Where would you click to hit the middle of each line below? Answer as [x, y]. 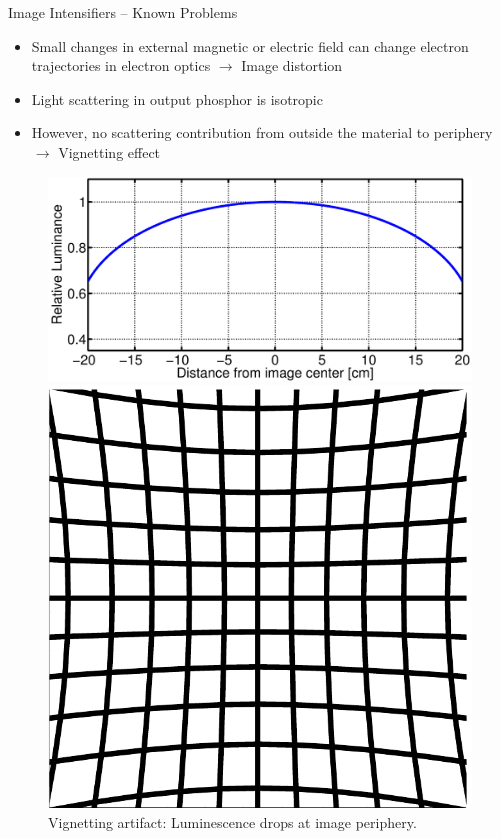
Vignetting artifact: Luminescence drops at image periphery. [232, 821]
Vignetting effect [109, 151]
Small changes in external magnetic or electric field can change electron [250, 45]
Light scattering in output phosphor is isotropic [177, 98]
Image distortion [292, 65]
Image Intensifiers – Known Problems [123, 12]
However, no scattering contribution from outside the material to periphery [262, 132]
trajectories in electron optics [121, 65]
